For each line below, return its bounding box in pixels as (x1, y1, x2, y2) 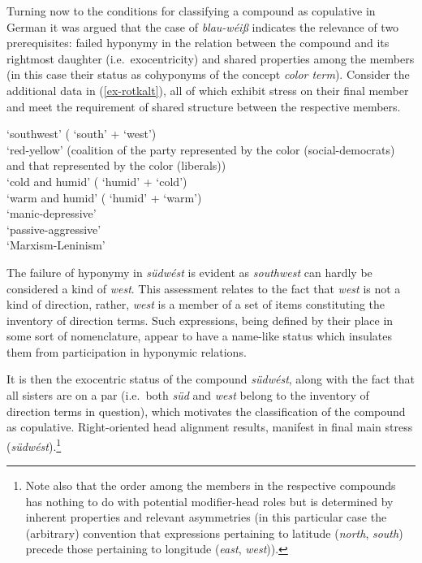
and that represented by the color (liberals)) (6, 157, 226, 174)
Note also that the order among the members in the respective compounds (25, 477, 396, 494)
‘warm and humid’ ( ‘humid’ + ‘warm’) (6, 188, 202, 206)
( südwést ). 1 (6, 435, 62, 454)
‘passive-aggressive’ (6, 220, 101, 237)
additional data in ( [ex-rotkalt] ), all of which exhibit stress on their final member (6, 81, 409, 98)
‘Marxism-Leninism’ (6, 236, 105, 253)
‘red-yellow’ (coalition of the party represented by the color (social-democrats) (6, 141, 395, 158)
